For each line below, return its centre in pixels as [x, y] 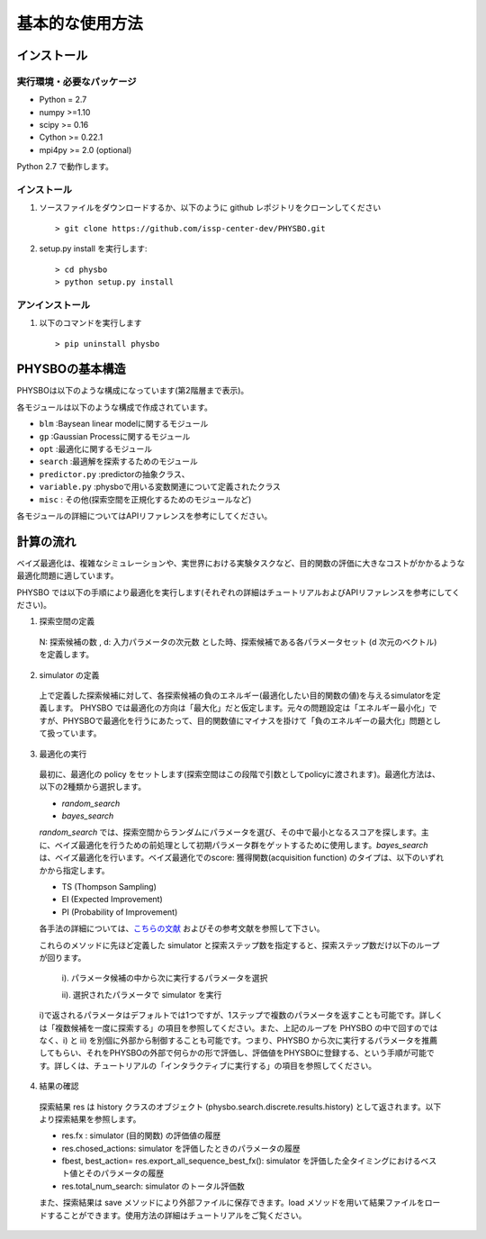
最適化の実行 [63, 754]
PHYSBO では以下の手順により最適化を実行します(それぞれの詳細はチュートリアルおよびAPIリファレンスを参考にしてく [238, 592]
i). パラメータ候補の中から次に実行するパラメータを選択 [165, 978]
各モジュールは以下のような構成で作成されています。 [115, 407]
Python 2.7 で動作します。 [65, 167]
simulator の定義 [69, 674]
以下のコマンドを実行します [90, 323]
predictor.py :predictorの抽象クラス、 [114, 474]
